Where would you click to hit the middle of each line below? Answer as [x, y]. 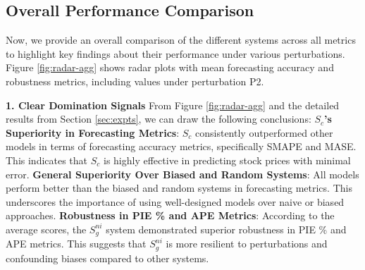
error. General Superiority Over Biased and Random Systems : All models [182, 174]
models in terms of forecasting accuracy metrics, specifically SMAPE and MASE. [181, 146]
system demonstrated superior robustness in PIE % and [226, 229]
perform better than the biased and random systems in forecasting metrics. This [179, 188]
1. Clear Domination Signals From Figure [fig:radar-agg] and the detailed [173, 105]
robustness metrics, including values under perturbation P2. [135, 81]
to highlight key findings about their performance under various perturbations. [175, 53]
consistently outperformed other [264, 132]
